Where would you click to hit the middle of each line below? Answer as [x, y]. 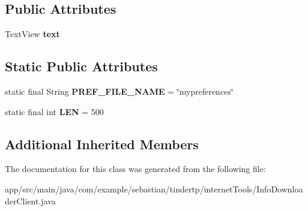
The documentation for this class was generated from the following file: [135, 169]
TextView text [32, 34]
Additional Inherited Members [102, 144]
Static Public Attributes [81, 66]
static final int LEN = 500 [54, 111]
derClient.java [30, 201]
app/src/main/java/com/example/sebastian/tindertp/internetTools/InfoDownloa [154, 189]
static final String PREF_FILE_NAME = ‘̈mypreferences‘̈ [119, 91]
